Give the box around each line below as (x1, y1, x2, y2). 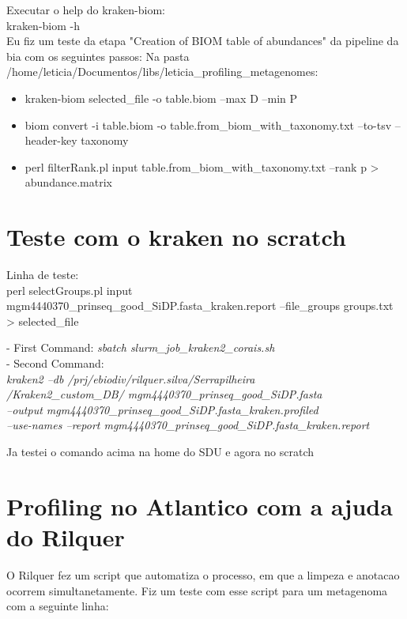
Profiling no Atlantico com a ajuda (6, 489, 393, 522)
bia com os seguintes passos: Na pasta (6, 47, 190, 64)
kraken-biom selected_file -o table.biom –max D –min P (24, 89, 298, 106)
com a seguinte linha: (6, 598, 109, 614)
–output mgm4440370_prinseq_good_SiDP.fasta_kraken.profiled (6, 401, 318, 417)
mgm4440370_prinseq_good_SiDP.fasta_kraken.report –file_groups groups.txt (6, 297, 394, 314)
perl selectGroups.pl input (6, 281, 133, 298)
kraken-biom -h (6, 17, 80, 33)
